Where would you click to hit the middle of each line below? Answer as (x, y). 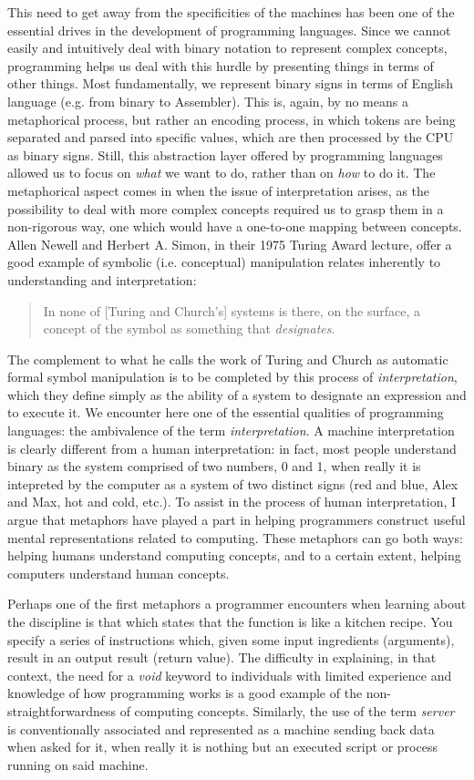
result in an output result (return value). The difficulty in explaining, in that (222, 657)
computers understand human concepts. (118, 573)
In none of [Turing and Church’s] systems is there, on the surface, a (232, 310)
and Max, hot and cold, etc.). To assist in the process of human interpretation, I (232, 502)
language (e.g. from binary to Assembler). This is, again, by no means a (208, 101)
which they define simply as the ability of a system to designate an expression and (237, 394)
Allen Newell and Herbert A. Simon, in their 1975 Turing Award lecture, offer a (230, 244)
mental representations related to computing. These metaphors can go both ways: (235, 537)
